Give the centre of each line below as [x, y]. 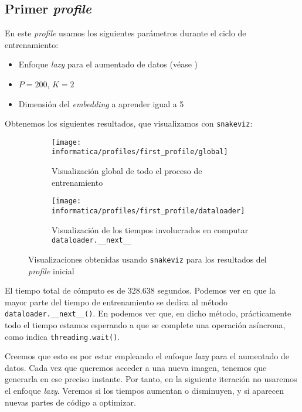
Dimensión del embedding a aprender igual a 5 [101, 103]
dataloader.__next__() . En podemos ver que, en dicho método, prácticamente [148, 313]
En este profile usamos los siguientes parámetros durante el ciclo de [125, 33]
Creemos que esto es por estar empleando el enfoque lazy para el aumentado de [147, 356]
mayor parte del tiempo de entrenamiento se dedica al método [116, 302]
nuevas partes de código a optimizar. [70, 402]
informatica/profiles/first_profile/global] [140, 152]
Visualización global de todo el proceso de [127, 171]
